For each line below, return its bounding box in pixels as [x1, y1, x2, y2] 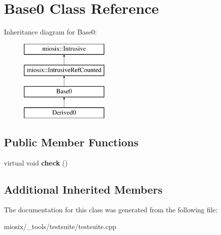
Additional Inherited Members [4, 181, 163, 197]
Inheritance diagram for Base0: [4, 27, 97, 37]
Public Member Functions [4, 134, 138, 149]
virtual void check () [4, 157, 68, 168]
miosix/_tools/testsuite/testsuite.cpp [4, 221, 116, 232]
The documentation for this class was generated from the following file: [4, 204, 218, 215]
